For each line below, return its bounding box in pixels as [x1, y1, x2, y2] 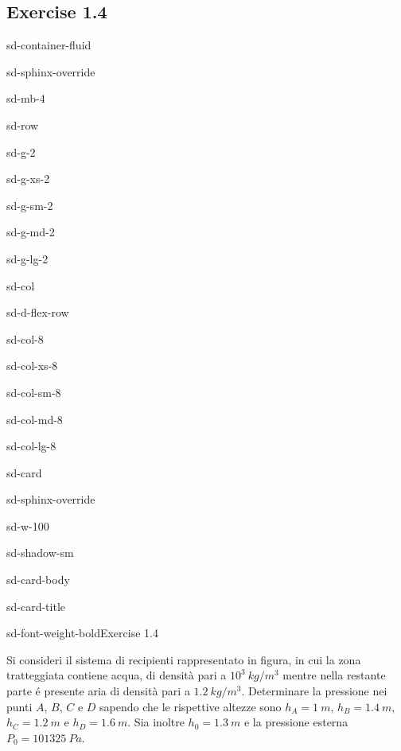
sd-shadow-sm [6, 544, 74, 561]
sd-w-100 [6, 517, 49, 534]
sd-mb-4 [6, 90, 45, 107]
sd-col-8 [6, 330, 44, 347]
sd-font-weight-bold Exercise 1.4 [6, 625, 158, 641]
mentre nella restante [282, 667, 386, 683]
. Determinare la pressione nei [241, 683, 387, 699]
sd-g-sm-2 [6, 197, 53, 213]
